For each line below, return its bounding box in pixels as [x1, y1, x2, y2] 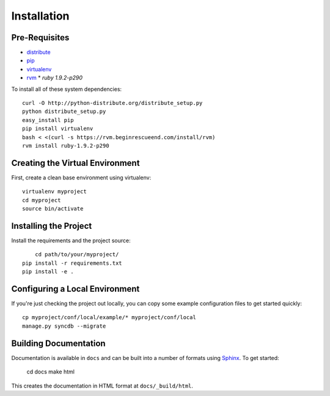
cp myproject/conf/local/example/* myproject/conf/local [22, 314, 197, 321]
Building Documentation [11, 338, 106, 348]
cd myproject [22, 196, 61, 204]
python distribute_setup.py [22, 108, 106, 115]
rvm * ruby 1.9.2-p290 [26, 74, 82, 82]
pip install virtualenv [22, 125, 94, 132]
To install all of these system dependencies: [11, 85, 122, 93]
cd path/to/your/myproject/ [34, 251, 119, 258]
